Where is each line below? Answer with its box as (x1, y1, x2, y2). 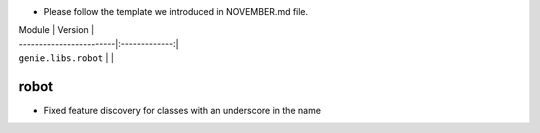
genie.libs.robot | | (18, 52, 115, 64)
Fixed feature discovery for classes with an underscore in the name (43, 105, 322, 117)
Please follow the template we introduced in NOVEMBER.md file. (43, 6, 309, 17)
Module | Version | (18, 24, 95, 36)
